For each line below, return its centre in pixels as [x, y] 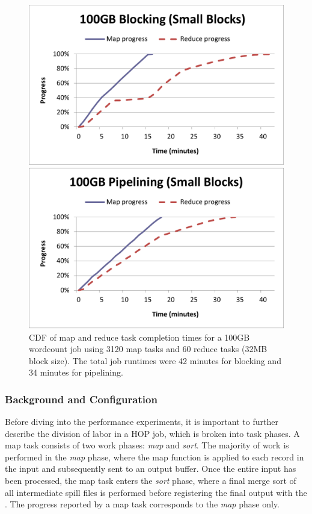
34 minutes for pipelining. [76, 372]
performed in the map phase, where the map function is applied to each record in [154, 457]
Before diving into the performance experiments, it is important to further [142, 422]
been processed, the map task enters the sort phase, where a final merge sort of [151, 481]
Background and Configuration [81, 399]
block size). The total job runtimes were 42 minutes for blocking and [155, 360]
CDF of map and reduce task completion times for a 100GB [139, 337]
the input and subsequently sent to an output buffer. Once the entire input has [151, 469]
